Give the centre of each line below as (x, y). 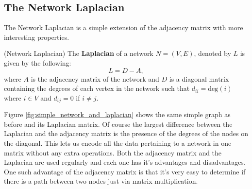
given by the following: (38, 62)
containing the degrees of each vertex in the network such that (97, 88)
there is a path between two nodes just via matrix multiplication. (101, 181)
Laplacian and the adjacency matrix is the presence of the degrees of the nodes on (126, 133)
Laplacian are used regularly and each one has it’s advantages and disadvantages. (125, 162)
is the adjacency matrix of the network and (95, 78)
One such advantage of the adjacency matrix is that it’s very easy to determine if (125, 171)
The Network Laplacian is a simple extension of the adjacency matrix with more (124, 27)
